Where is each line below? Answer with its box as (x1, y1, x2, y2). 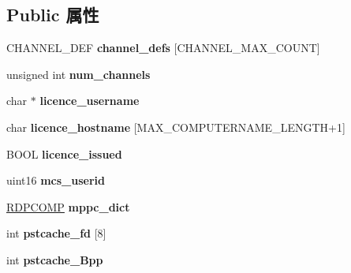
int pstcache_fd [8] (6, 225, 106, 241)
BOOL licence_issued (6, 145, 122, 162)
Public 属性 (6, 2, 99, 27)
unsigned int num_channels (6, 65, 151, 82)
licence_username (39, 92, 140, 109)
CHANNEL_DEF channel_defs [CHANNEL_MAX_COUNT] (6, 39, 320, 56)
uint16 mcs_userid (6, 172, 106, 189)
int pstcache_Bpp (6, 251, 103, 267)
